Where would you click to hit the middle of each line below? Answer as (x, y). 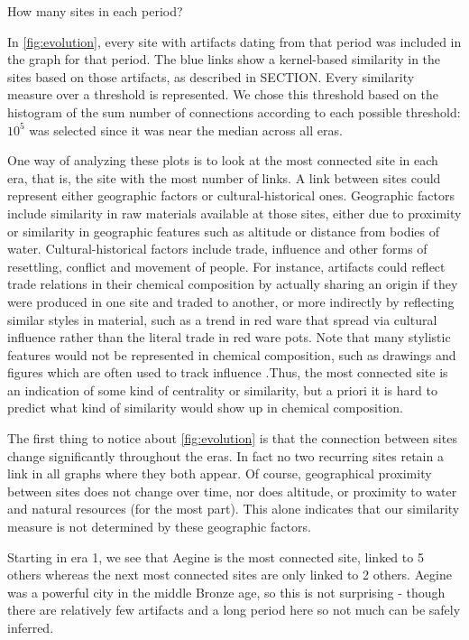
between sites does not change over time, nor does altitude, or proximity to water (232, 491)
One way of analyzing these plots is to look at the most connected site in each (223, 160)
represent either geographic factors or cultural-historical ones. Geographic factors (231, 195)
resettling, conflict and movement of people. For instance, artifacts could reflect (226, 266)
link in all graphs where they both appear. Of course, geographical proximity (220, 473)
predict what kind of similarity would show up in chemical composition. (205, 408)
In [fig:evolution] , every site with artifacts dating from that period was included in (234, 41)
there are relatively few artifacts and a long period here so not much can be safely (234, 610)
